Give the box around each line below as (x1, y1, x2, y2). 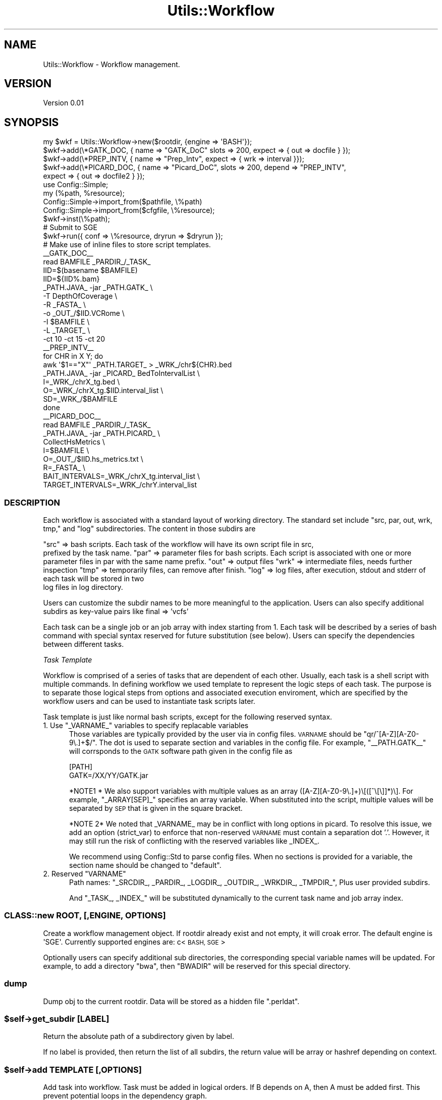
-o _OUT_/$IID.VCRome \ (43, 309, 125, 318)
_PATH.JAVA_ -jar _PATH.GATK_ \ (43, 283, 153, 292)
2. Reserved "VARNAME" (43, 869, 126, 878)
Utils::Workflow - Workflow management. (43, 60, 180, 69)
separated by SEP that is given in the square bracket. (69, 804, 243, 813)
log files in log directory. (43, 583, 123, 592)
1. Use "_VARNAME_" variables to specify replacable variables (43, 721, 249, 730)
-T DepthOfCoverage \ (43, 292, 118, 301)
